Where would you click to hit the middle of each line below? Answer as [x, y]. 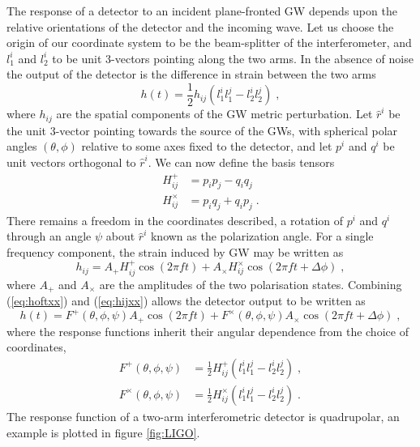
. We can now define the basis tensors [241, 162]
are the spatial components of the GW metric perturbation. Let [214, 114]
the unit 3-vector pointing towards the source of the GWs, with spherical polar [202, 130]
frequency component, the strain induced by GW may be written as [175, 251]
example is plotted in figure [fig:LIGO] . [103, 432]
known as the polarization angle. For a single [262, 236]
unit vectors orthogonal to [71, 162]
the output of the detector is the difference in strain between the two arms [191, 74]
